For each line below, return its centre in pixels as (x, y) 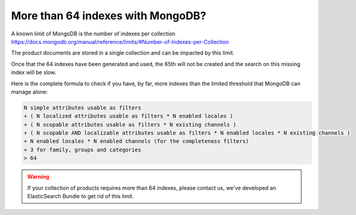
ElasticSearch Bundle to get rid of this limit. (81, 196)
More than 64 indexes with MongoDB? (109, 16)
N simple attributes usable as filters (82, 107)
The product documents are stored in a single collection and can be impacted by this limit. (123, 53)
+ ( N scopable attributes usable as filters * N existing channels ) (130, 124)
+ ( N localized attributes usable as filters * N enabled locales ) (128, 116)
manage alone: (29, 92)
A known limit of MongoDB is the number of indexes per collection (93, 34)
